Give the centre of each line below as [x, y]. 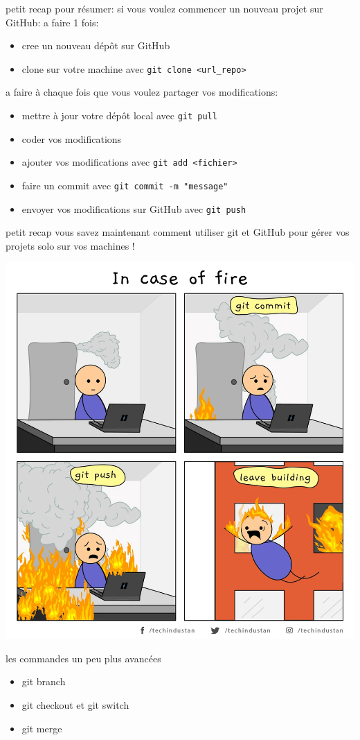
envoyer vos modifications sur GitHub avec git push [134, 208]
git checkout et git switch [75, 704]
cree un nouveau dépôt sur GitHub [96, 45]
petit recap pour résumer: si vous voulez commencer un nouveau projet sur [164, 8]
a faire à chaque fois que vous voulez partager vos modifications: [142, 92]
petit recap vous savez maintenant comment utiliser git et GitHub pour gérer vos [178, 232]
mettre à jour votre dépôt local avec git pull [119, 115]
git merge [42, 728]
